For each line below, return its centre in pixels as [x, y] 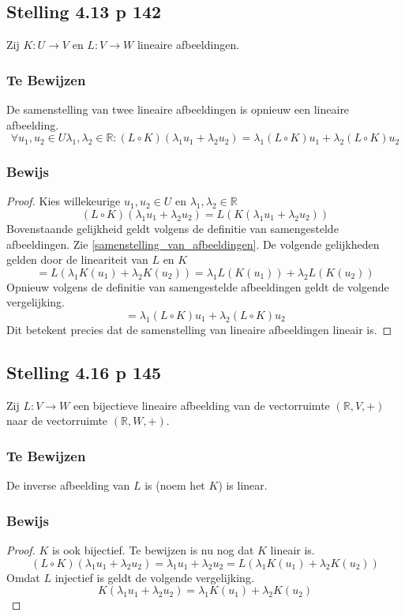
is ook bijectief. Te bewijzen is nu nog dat [153, 550]
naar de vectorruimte [57, 421]
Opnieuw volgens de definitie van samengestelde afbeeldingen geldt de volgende [198, 286]
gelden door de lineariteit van [77, 259]
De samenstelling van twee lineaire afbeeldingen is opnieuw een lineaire [178, 109]
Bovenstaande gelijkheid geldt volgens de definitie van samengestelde [172, 229]
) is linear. [243, 485]
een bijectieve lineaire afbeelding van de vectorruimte [201, 405]
